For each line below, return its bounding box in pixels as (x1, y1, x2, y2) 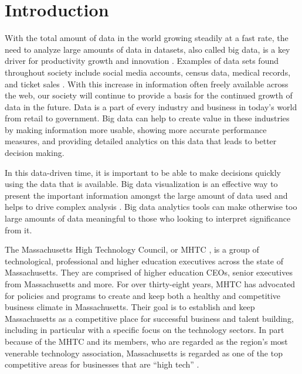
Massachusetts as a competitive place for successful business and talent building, (5, 312, 294, 324)
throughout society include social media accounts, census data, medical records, (5, 66, 291, 78)
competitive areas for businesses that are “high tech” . (5, 358, 199, 370)
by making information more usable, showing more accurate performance (5, 123, 267, 135)
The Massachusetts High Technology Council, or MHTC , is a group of (5, 243, 259, 256)
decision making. (5, 147, 65, 159)
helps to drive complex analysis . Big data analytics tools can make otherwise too (5, 200, 297, 213)
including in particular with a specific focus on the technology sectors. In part (5, 324, 284, 336)
